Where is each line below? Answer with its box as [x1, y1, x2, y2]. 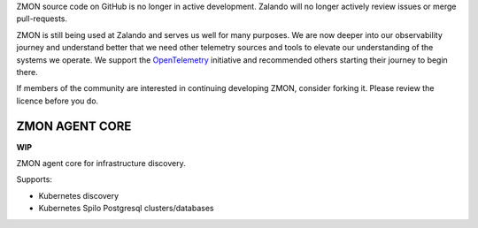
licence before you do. [16, 95, 99, 106]
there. [16, 66, 39, 77]
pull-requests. [16, 13, 68, 24]
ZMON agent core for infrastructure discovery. [16, 158, 186, 169]
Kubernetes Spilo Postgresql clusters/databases [38, 203, 214, 214]
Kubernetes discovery [38, 190, 119, 201]
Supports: [16, 174, 53, 185]
